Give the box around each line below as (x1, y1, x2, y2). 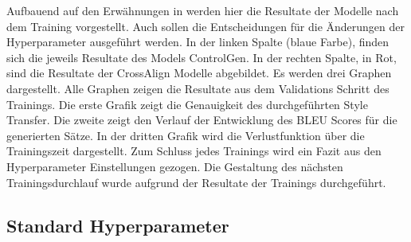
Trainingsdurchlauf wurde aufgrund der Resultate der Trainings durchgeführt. (6, 174, 386, 190)
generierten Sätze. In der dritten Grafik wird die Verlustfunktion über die (6, 127, 365, 143)
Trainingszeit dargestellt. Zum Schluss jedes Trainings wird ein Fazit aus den (6, 142, 382, 159)
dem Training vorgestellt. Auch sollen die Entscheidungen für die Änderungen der (6, 18, 405, 34)
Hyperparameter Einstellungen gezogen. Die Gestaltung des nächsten (6, 158, 343, 174)
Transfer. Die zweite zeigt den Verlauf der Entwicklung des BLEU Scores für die (6, 111, 397, 128)
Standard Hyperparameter (6, 213, 229, 237)
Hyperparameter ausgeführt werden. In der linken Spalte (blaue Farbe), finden (6, 33, 389, 50)
